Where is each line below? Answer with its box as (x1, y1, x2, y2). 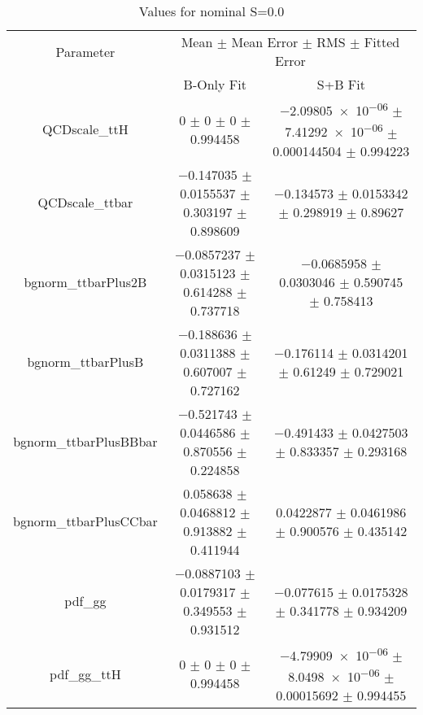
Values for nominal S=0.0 (138, 2, 285, 20)
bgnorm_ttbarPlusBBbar (13, 432, 158, 451)
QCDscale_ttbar (37, 193, 133, 212)
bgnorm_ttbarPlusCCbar (13, 512, 158, 531)
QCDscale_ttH (42, 120, 129, 139)
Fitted (364, 33, 400, 51)
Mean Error (231, 33, 299, 51)
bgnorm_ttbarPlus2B (24, 272, 147, 292)
